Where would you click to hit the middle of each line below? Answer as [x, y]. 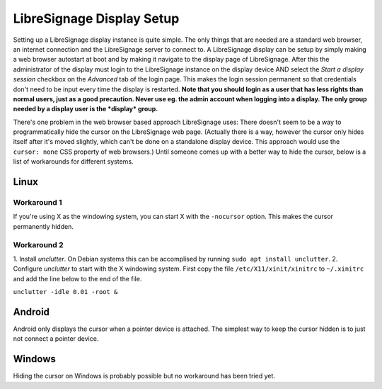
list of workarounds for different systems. [73, 162]
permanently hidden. [44, 226]
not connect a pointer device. [56, 339]
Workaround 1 [38, 203]
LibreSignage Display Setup [96, 18]
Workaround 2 [38, 244]
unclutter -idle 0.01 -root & [65, 292]
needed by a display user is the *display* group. [86, 109]
